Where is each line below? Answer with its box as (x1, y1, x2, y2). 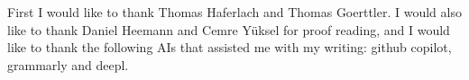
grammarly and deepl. (7, 55, 129, 74)
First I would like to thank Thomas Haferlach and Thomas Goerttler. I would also (7, 3, 462, 21)
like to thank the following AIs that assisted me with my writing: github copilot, (7, 38, 452, 57)
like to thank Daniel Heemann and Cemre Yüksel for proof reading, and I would (7, 20, 450, 39)
